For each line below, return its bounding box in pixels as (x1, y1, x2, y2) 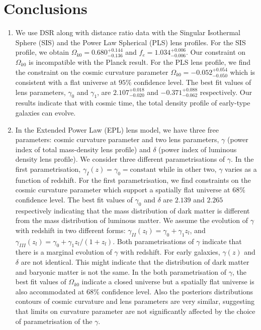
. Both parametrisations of (113, 236, 194, 246)
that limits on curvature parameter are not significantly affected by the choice (15, 306, 255, 316)
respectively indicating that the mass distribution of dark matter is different (15, 205, 250, 215)
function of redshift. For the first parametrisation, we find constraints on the (15, 174, 251, 185)
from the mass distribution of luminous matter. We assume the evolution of (15, 215, 248, 226)
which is (230, 66, 255, 77)
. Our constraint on (186, 47, 246, 57)
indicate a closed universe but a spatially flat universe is (81, 276, 254, 287)
